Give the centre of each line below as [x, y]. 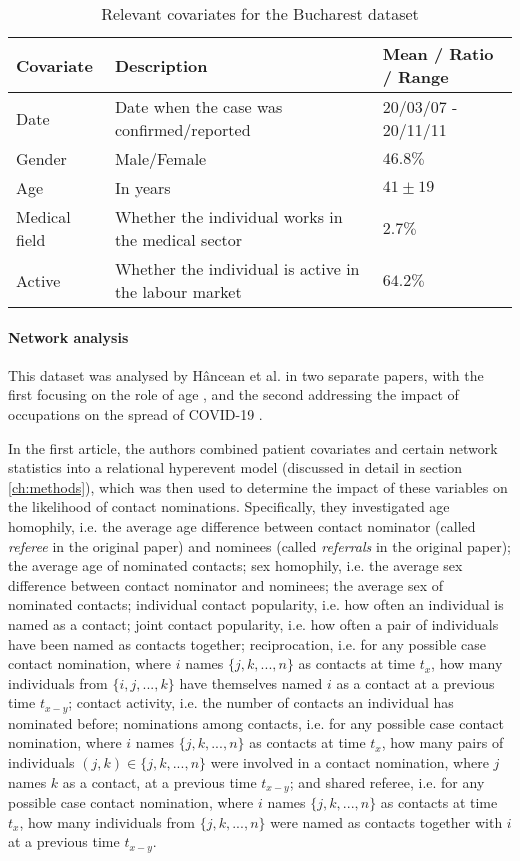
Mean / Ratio [438, 53]
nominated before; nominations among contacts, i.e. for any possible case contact [256, 722]
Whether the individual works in [228, 216]
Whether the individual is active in [237, 268]
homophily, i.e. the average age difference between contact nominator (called [242, 525]
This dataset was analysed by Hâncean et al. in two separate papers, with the [246, 374]
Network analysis [68, 336]
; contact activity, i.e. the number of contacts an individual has [261, 702]
